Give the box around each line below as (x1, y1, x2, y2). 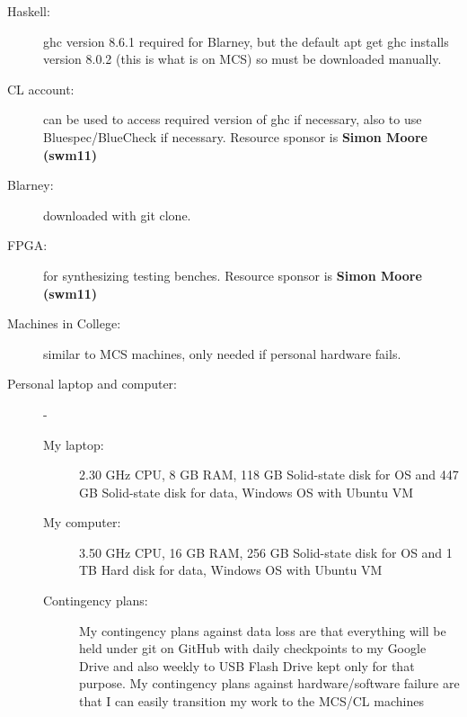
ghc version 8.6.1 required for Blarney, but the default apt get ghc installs (43, 31, 449, 50)
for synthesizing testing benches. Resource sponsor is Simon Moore (43, 265, 422, 284)
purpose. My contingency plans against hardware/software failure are (79, 674, 460, 693)
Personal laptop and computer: (7, 374, 177, 393)
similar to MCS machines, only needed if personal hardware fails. (43, 344, 401, 363)
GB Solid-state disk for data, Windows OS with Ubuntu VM (79, 482, 413, 501)
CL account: (7, 79, 75, 98)
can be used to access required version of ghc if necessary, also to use (43, 110, 422, 129)
